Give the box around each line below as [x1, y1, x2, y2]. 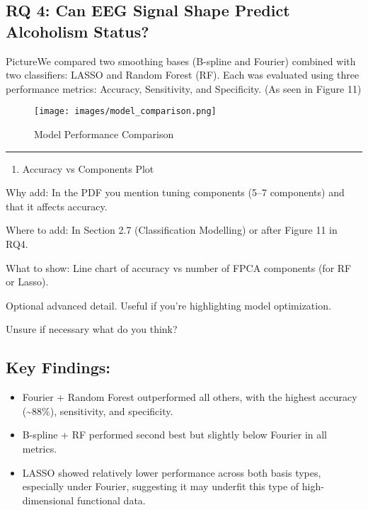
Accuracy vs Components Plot [22, 161, 154, 176]
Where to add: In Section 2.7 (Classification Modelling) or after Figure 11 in [6, 222, 338, 237]
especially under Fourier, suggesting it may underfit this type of [22, 479, 299, 494]
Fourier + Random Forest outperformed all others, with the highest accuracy [22, 390, 357, 404]
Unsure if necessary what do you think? [6, 322, 178, 336]
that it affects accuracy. [6, 198, 108, 213]
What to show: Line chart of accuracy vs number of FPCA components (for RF [6, 260, 352, 275]
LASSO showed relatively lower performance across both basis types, [22, 465, 321, 480]
